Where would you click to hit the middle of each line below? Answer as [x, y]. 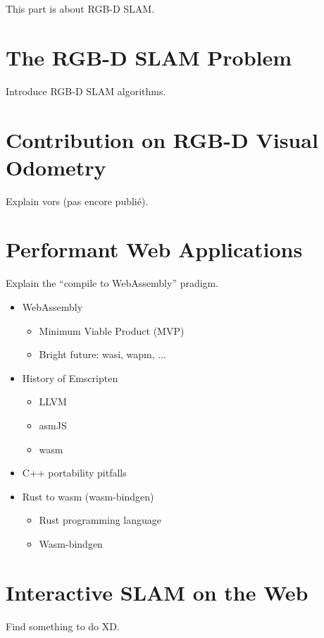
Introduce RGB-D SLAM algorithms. [86, 91]
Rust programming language [100, 520]
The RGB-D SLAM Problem [149, 57]
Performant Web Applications [154, 249]
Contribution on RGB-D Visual [162, 139]
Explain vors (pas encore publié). [77, 201]
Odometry [56, 167]
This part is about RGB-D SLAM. [80, 8]
